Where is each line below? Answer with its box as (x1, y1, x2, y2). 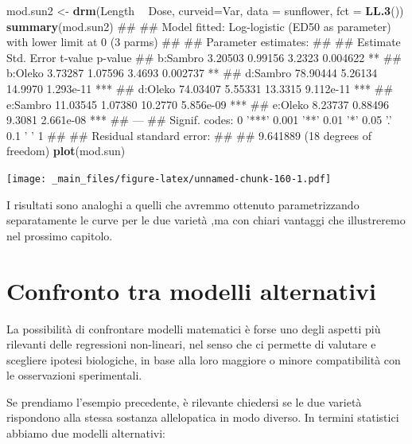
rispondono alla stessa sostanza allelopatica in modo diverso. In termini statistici (6, 409, 399, 426)
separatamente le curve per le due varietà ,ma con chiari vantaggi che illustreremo (6, 212, 406, 228)
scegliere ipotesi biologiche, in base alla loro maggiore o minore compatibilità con (6, 351, 401, 368)
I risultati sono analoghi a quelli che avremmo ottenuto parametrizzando (6, 196, 360, 212)
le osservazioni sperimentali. (6, 367, 142, 384)
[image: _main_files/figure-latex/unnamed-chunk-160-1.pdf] (6, 173, 332, 185)
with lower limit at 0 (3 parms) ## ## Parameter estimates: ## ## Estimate (6, 33, 401, 50)
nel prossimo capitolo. (6, 227, 113, 243)
